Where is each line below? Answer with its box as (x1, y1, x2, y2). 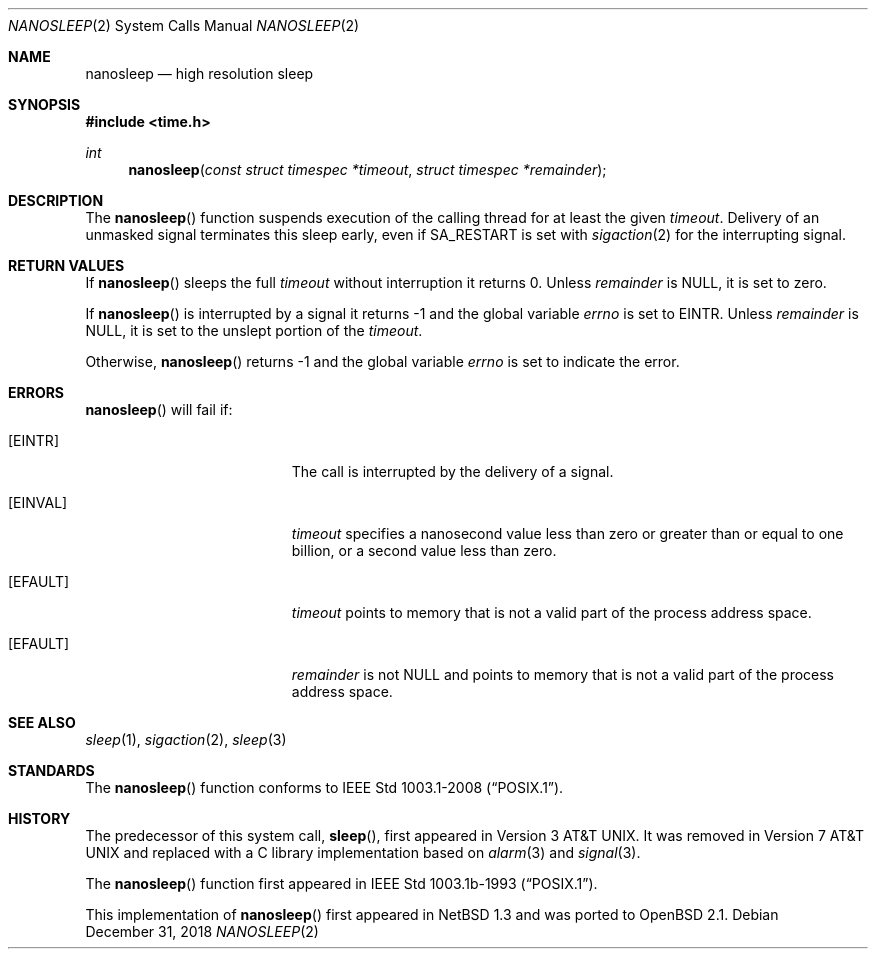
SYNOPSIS (8, 96, 81, 113)
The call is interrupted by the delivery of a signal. (291, 463, 614, 480)
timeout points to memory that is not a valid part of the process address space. (291, 604, 812, 621)
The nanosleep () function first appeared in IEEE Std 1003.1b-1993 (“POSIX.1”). (85, 875, 598, 892)
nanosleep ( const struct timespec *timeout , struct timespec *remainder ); (128, 161, 607, 178)
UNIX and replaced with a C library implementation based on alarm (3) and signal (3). (85, 844, 641, 861)
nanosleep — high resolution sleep (85, 65, 314, 82)
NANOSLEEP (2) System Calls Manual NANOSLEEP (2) (8, 17, 360, 34)
